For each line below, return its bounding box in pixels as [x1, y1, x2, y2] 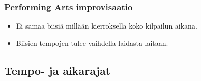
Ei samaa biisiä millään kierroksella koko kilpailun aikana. [16, 20, 197, 31]
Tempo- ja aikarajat [4, 62, 111, 78]
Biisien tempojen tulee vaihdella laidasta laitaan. [16, 37, 168, 48]
